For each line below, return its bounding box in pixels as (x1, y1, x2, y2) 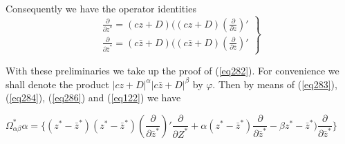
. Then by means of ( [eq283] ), (212, 76, 337, 91)
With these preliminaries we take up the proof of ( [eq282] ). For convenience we (6, 63, 339, 77)
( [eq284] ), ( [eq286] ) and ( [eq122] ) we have (6, 90, 181, 105)
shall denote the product (6, 76, 109, 91)
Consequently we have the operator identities (6, 1, 196, 15)
